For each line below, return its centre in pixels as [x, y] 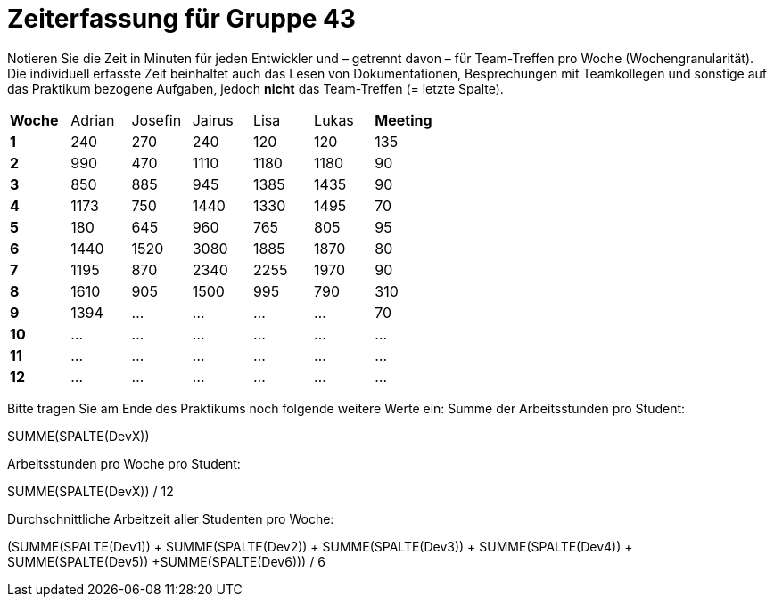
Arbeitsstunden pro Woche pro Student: [124, 463]
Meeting [403, 120]
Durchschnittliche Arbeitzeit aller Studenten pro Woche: [171, 518]
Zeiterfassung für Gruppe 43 [181, 19]
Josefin [156, 120]
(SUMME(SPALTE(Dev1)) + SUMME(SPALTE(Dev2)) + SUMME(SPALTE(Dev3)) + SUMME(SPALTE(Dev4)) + [320, 546]
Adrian [93, 120]
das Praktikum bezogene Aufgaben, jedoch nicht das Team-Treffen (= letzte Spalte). [255, 88]
